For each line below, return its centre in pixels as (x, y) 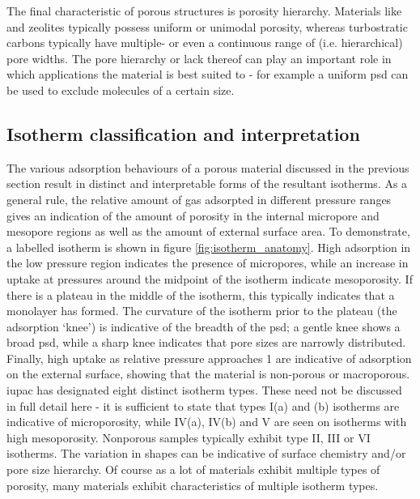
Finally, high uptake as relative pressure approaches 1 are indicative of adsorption (209, 358)
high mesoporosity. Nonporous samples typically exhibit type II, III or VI (189, 437)
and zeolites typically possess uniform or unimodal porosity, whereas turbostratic (207, 26)
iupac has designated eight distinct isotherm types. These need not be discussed (204, 390)
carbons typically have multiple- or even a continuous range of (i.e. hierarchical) (205, 43)
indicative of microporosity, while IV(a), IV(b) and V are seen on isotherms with (207, 422)
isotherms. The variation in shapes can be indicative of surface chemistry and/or (206, 453)
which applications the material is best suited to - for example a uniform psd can (208, 74)
